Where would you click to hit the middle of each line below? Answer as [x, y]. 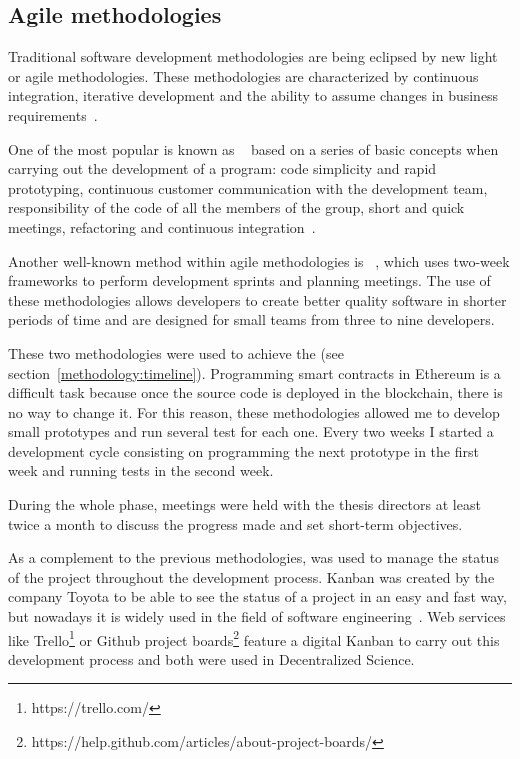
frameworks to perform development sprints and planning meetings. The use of [249, 280]
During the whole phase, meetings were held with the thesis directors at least [244, 504]
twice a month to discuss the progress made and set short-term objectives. [235, 523]
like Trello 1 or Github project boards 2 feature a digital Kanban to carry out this [254, 638]
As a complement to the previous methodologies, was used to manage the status [253, 557]
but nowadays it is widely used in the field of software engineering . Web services [257, 616]
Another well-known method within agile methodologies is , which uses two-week [259, 260]
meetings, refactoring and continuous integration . [162, 226]
